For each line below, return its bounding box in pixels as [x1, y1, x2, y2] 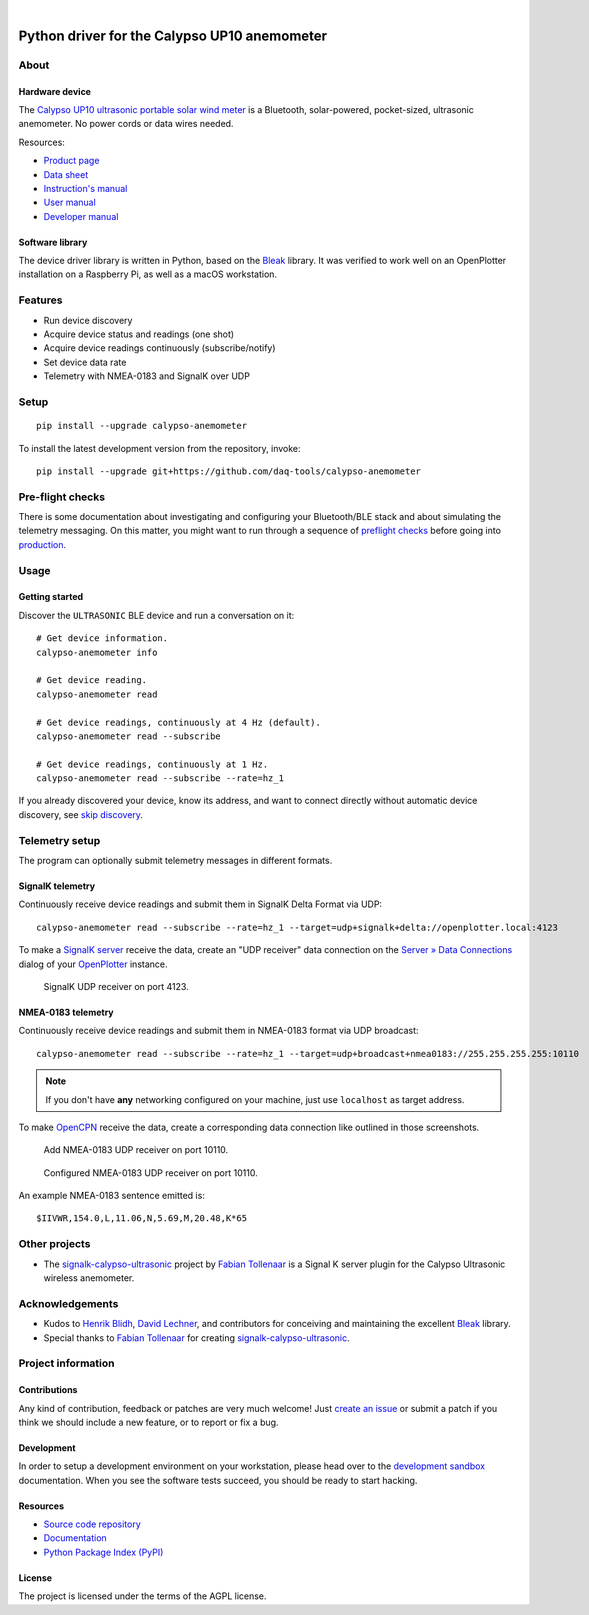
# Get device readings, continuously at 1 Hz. [36, 758, 269, 770]
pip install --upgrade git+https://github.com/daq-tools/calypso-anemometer [36, 465, 422, 477]
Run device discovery [43, 314, 133, 326]
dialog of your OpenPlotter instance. [18, 958, 168, 970]
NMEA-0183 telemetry [18, 1006, 114, 1018]
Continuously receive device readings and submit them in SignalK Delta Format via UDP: [18, 898, 383, 910]
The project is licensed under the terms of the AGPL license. [18, 1590, 267, 1602]
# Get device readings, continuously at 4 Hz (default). [36, 716, 322, 728]
